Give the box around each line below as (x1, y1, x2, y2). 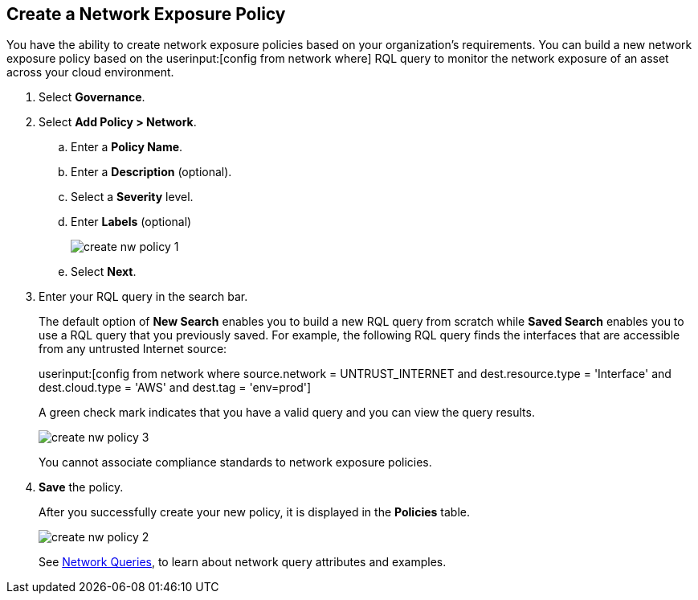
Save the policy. (39, 480, 124, 495)
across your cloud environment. (6, 65, 174, 80)
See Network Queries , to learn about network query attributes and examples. (39, 555, 447, 569)
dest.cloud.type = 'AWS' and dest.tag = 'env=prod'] (39, 380, 312, 395)
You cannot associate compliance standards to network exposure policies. (39, 455, 432, 470)
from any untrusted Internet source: (39, 342, 227, 356)
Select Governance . (39, 90, 145, 105)
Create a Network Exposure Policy (6, 4, 286, 24)
